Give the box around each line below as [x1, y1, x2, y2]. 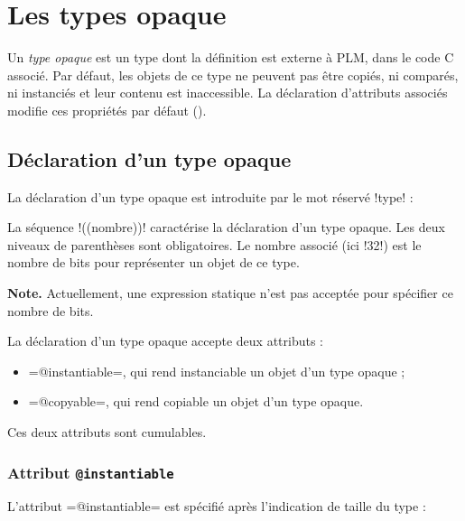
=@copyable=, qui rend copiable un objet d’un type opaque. [28, 392, 364, 411]
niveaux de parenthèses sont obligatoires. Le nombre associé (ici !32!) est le [7, 235, 422, 254]
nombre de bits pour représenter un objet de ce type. [7, 253, 300, 272]
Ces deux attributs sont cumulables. [7, 423, 207, 442]
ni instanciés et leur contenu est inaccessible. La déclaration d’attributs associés [7, 83, 448, 102]
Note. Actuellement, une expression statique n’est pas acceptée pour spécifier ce [7, 284, 453, 302]
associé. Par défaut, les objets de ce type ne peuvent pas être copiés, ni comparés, [7, 65, 459, 84]
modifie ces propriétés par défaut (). [7, 100, 207, 119]
